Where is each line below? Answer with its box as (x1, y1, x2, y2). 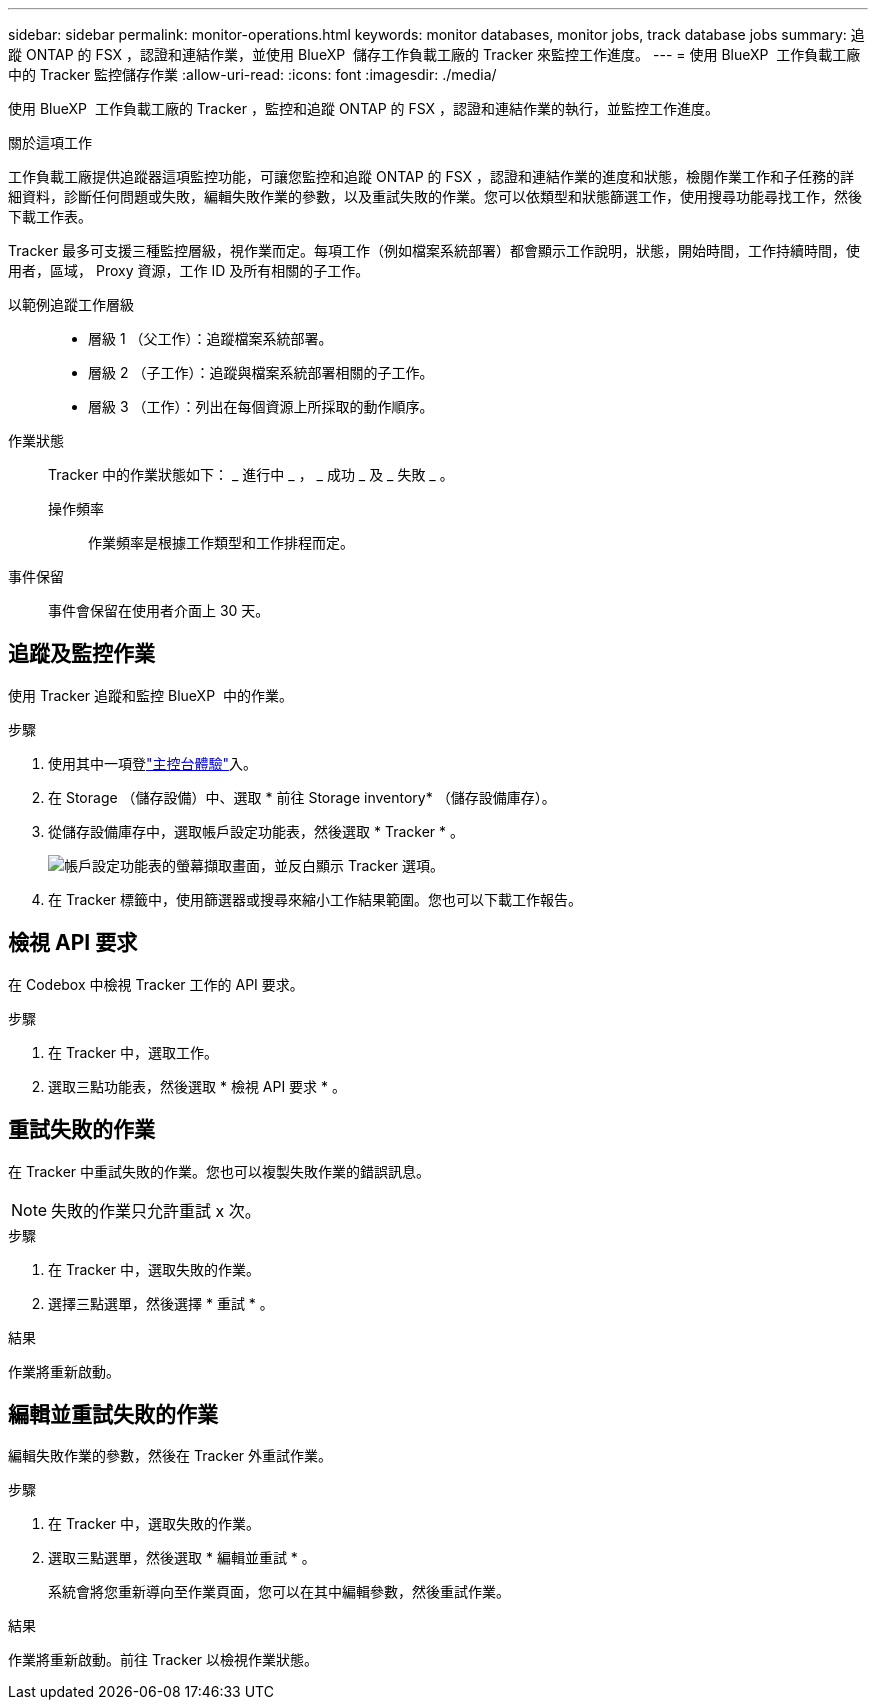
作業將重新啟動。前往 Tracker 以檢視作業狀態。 (8, 1651, 319, 1669)
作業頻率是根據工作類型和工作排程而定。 (88, 534, 354, 551)
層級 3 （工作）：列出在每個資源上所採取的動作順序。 (88, 398, 434, 415)
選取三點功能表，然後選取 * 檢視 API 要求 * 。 (48, 1077, 347, 1095)
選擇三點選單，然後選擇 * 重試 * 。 (48, 1294, 274, 1312)
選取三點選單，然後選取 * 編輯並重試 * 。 (48, 1549, 316, 1567)
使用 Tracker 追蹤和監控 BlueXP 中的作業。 (8, 686, 293, 704)
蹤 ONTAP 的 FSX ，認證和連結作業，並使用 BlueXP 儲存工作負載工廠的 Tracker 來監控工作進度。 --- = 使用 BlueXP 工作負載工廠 (8, 46, 861, 63)
